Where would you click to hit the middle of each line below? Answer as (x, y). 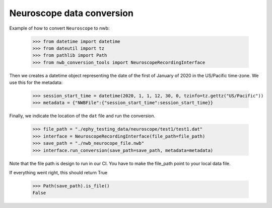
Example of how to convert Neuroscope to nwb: (59, 28)
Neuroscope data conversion (71, 13)
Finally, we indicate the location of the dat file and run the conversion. (82, 116)
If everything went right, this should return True (58, 172)
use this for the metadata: (36, 82)
